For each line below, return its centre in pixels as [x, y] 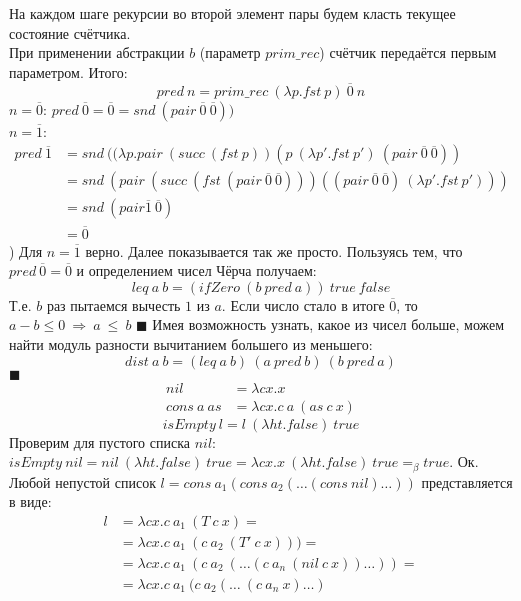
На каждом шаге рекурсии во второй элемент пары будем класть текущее [232, 13]
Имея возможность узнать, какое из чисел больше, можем [328, 324]
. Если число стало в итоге [303, 304]
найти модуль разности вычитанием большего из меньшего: [191, 343]
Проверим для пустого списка [99, 441]
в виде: [30, 501]
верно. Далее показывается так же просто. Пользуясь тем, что [274, 250]
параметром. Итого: [68, 71]
